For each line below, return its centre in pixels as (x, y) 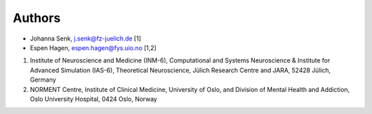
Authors (37, 18)
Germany (43, 80)
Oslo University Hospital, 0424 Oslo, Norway (94, 99)
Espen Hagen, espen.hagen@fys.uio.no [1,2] (93, 47)
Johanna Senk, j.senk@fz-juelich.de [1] (85, 38)
